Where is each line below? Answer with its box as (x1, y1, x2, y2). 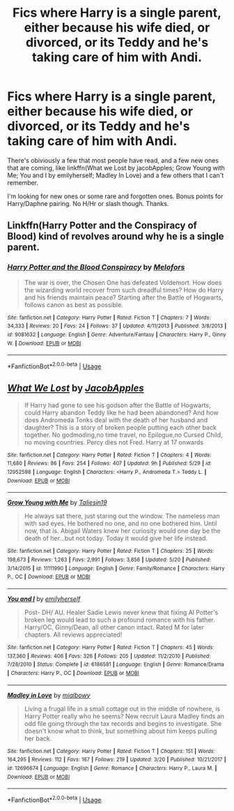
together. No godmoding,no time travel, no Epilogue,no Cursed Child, (24, 431, 223, 439)
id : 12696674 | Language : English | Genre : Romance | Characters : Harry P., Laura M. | (7, 764, 217, 772)
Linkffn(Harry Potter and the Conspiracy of (7, 220, 197, 232)
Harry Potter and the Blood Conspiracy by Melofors (7, 262, 185, 272)
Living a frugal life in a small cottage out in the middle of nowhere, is (24, 704, 221, 713)
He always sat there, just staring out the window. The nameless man (24, 512, 220, 521)
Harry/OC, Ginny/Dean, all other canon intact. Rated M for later (24, 623, 204, 631)
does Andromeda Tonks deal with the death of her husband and (24, 415, 208, 424)
